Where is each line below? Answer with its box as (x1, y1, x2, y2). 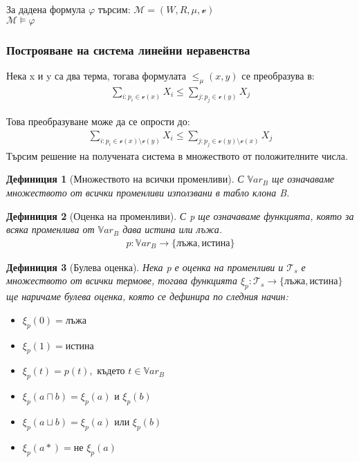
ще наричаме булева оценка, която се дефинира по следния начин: (6, 289, 288, 304)
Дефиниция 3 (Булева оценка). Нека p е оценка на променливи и (6, 259, 284, 274)
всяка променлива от (6, 222, 95, 237)
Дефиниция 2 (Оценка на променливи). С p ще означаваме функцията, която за (6, 208, 354, 223)
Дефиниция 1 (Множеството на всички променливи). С (6, 172, 244, 186)
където (97, 367, 125, 377)
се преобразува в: (241, 68, 315, 82)
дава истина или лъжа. (122, 222, 223, 237)
